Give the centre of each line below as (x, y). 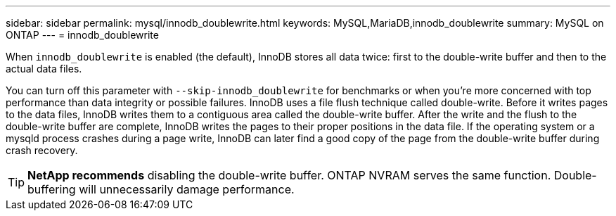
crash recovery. (42, 150)
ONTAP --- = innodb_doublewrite (82, 35)
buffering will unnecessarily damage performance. (161, 189)
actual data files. (44, 69)
